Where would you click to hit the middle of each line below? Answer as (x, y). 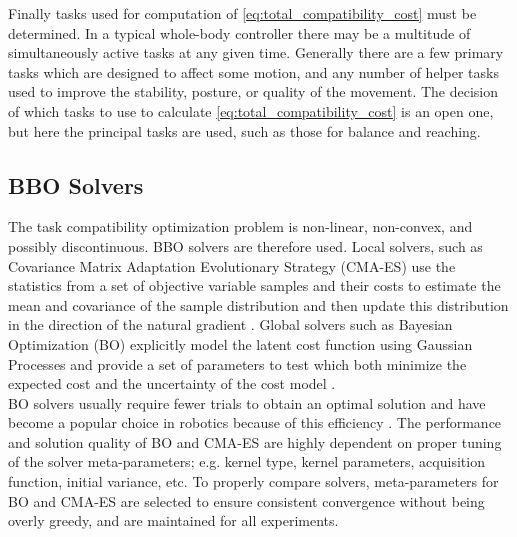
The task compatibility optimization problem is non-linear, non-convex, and (240, 226)
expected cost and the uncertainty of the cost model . (172, 383)
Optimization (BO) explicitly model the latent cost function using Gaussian (240, 343)
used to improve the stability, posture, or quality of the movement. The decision (253, 91)
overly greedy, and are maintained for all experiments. (173, 520)
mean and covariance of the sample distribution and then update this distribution (258, 304)
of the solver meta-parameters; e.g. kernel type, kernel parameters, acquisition (246, 461)
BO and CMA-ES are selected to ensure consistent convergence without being (246, 500)
